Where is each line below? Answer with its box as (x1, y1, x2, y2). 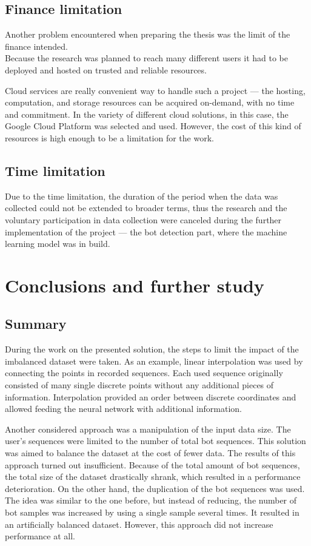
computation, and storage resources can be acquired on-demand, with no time (5, 96, 295, 109)
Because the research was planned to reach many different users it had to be (5, 52, 288, 64)
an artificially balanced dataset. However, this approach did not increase (5, 517, 273, 530)
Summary (5, 314, 67, 333)
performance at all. (5, 530, 75, 542)
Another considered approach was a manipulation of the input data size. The (5, 422, 291, 435)
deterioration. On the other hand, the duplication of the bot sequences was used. (5, 482, 305, 494)
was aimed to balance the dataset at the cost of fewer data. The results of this (5, 447, 296, 459)
